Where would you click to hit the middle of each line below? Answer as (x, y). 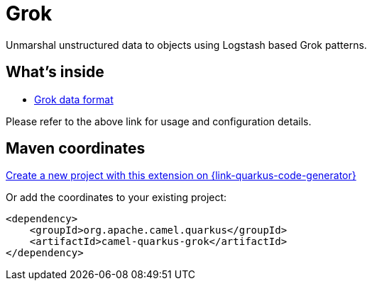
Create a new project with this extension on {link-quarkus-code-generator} (181, 176)
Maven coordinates (76, 149)
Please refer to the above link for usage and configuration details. (159, 121)
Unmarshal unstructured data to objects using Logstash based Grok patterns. (186, 45)
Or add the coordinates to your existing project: (116, 198)
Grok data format (74, 99)
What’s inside (55, 72)
